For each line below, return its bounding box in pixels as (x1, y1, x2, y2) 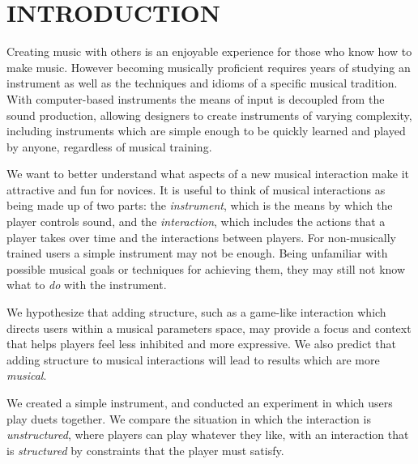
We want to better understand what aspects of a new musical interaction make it (6, 165, 409, 182)
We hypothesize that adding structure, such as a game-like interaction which (6, 304, 386, 321)
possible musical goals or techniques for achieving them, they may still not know (6, 260, 406, 277)
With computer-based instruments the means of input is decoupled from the (6, 90, 385, 107)
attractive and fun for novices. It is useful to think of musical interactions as (6, 181, 386, 198)
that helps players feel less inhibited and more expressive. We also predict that (6, 335, 396, 352)
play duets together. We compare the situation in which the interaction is (6, 410, 371, 427)
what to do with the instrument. (6, 276, 167, 293)
